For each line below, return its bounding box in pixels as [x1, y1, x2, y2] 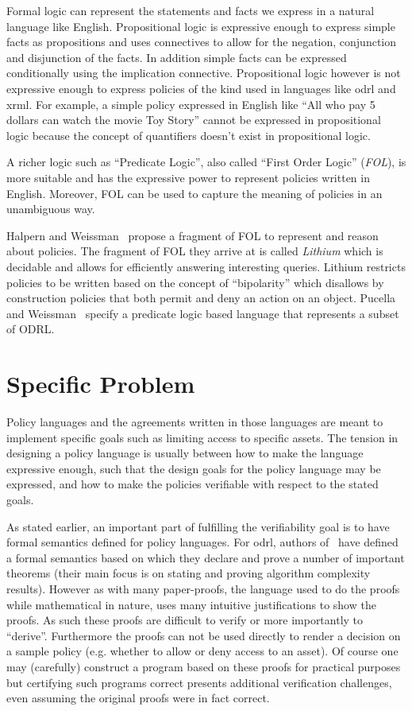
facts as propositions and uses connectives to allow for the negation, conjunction [6, 33, 397, 50]
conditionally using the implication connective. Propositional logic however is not [6, 64, 401, 81]
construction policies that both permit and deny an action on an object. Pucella [6, 289, 396, 306]
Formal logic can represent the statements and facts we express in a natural [6, 2, 375, 18]
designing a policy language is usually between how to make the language [6, 445, 364, 461]
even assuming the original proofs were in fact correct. [6, 690, 270, 706]
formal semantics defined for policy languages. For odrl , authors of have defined [6, 534, 399, 550]
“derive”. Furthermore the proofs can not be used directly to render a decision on [6, 627, 401, 643]
